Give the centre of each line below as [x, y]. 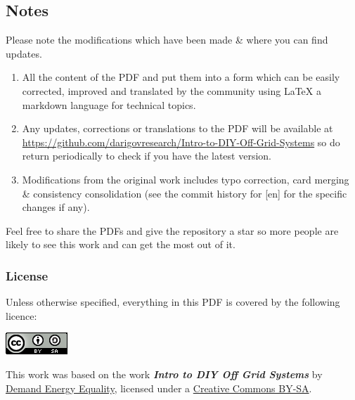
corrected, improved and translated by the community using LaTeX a [172, 90]
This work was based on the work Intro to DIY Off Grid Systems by [164, 374]
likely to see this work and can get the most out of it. [121, 244]
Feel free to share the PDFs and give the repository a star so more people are [172, 230]
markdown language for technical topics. [109, 104]
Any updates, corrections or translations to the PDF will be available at [177, 128]
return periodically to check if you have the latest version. [147, 156]
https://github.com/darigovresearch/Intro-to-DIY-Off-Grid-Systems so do [181, 142]
